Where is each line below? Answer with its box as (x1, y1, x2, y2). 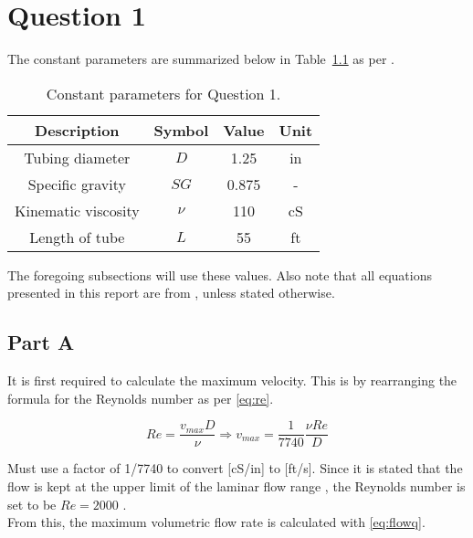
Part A (7, 328, 75, 356)
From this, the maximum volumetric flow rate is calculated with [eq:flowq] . (7, 512, 426, 532)
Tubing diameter (24, 146, 131, 168)
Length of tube (29, 226, 125, 248)
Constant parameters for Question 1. (46, 82, 281, 104)
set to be (7, 494, 57, 513)
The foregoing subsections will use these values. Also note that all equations (7, 265, 432, 284)
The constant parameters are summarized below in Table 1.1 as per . (7, 49, 394, 69)
